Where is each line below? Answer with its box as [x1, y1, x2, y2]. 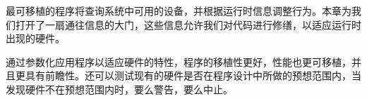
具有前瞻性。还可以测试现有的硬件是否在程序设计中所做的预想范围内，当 [25, 68, 361, 83]
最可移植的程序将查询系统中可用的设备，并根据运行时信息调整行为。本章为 [6, 4, 351, 18]
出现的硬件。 [6, 31, 65, 46]
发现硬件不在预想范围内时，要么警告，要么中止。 [6, 81, 233, 96]
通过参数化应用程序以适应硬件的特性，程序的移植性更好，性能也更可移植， [6, 54, 351, 69]
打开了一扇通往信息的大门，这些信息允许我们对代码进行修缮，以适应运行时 [15, 17, 361, 32]
